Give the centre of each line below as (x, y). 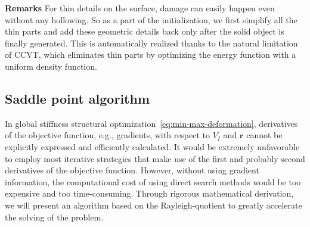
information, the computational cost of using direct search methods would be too (153, 181)
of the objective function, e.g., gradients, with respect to (108, 135)
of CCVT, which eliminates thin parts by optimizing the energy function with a (151, 55)
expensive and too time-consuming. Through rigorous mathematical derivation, (149, 193)
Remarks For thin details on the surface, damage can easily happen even (140, 8)
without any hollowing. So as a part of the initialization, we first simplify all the (151, 19)
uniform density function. (51, 66)
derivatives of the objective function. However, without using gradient (132, 170)
